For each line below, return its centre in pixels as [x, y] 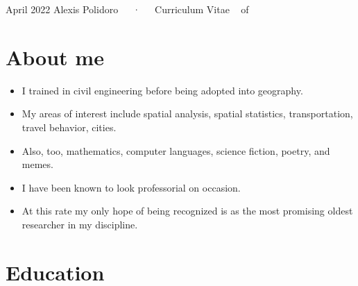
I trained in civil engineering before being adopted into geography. [162, 90]
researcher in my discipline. [80, 224]
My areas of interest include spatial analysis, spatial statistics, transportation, [187, 113]
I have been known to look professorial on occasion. [131, 187]
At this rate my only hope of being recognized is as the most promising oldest [187, 211]
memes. [37, 164]
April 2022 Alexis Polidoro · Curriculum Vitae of [127, 9]
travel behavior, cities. [69, 127]
